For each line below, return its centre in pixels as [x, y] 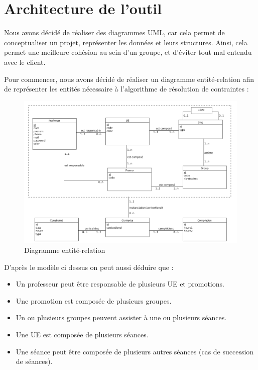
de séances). [34, 361]
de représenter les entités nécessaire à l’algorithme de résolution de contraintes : [126, 89]
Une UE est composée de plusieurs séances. [82, 334]
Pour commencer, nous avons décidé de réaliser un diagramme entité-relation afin [129, 79]
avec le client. [25, 62]
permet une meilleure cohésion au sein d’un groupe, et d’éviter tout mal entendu [128, 52]
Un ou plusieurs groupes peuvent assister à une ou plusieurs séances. [121, 317]
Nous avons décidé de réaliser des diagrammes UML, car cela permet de [114, 32]
